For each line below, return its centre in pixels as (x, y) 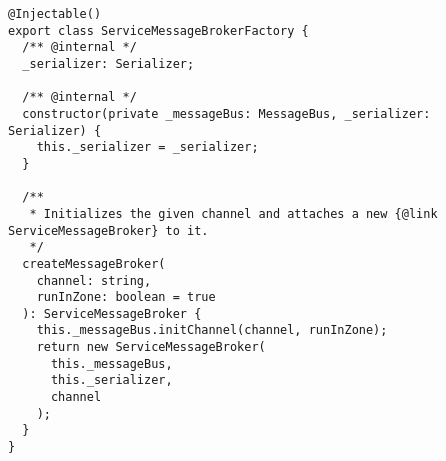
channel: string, (94, 280)
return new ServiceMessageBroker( (151, 347)
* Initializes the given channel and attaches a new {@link (233, 213)
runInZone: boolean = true (126, 297)
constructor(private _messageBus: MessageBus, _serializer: (226, 113)
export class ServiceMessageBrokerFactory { (158, 30)
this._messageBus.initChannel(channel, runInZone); (212, 330)
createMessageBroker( (94, 263)
